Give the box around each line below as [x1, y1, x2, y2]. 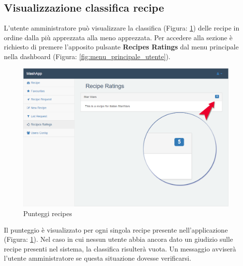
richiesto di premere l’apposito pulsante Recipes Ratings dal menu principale [4, 42, 239, 52]
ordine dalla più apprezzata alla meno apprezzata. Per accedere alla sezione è [4, 32, 233, 42]
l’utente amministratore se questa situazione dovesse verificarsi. [4, 253, 191, 263]
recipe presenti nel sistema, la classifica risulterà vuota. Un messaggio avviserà [4, 243, 236, 253]
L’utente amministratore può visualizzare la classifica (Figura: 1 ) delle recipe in [4, 23, 240, 33]
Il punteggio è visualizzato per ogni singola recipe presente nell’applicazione [4, 224, 228, 235]
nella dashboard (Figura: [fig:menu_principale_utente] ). [4, 51, 170, 61]
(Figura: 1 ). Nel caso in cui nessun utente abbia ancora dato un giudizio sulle [4, 234, 233, 244]
